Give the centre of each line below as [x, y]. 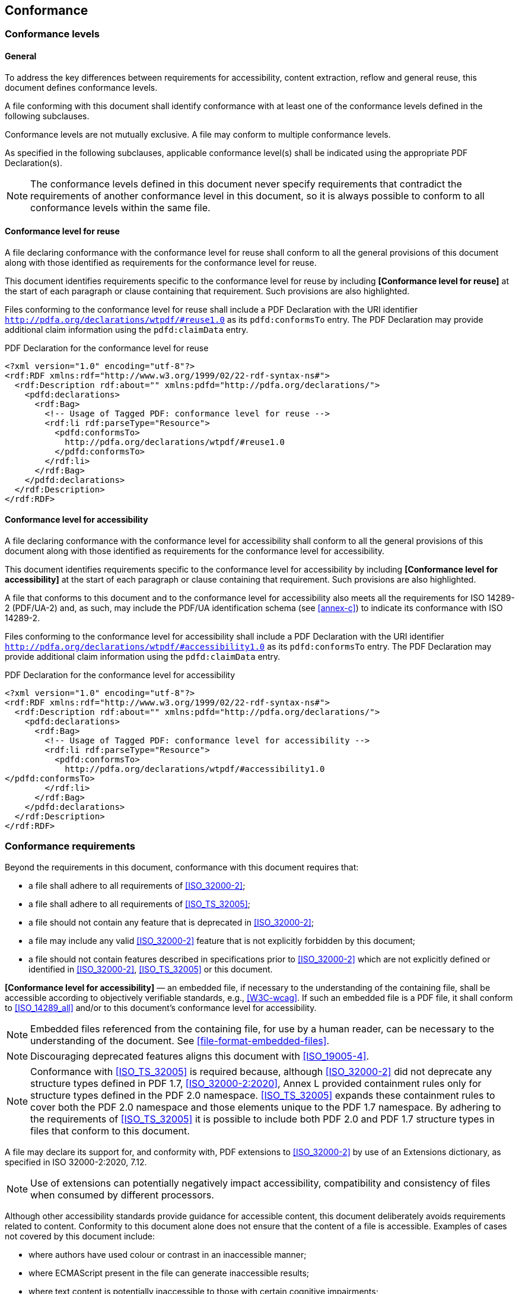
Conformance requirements [70, 846]
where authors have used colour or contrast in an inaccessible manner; [168, 1254]
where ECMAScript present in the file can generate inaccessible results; [169, 1273]
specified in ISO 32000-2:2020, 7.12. [76, 1162]
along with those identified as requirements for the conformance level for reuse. [161, 262]
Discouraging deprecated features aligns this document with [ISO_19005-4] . [200, 1056]
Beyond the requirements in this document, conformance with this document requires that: [182, 867]
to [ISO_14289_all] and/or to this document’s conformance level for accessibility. [161, 1007]
